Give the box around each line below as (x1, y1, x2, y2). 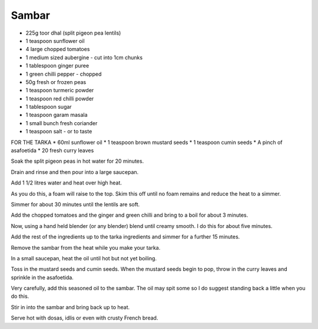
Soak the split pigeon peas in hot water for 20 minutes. (11, 157, 144, 164)
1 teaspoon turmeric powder (25, 87, 94, 94)
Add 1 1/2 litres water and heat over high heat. (11, 179, 122, 186)
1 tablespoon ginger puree (25, 62, 90, 69)
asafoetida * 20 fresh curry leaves (11, 147, 94, 154)
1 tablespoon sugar (25, 103, 72, 110)
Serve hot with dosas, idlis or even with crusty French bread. (11, 314, 158, 321)
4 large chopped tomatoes (25, 46, 90, 53)
